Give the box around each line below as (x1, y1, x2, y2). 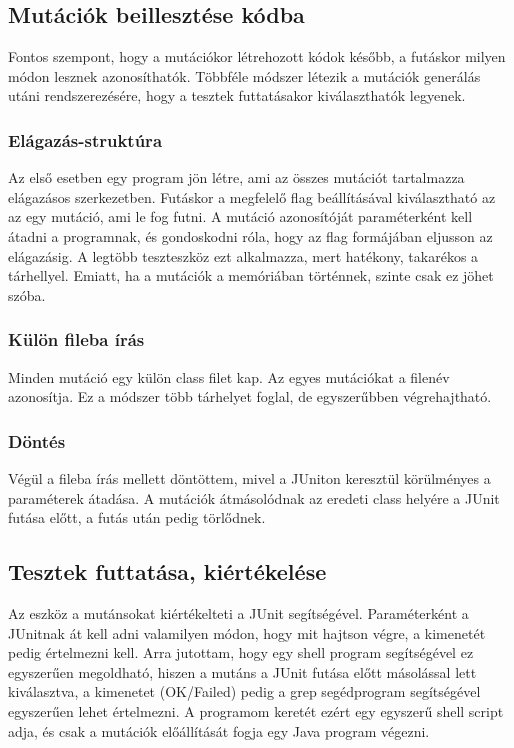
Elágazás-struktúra (8, 127, 163, 152)
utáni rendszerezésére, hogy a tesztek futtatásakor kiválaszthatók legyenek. (8, 85, 466, 106)
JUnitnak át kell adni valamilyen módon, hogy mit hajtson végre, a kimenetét (8, 622, 486, 643)
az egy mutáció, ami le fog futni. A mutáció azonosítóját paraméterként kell (8, 206, 473, 227)
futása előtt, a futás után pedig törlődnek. (8, 507, 266, 528)
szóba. (8, 284, 46, 305)
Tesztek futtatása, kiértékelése (8, 556, 327, 587)
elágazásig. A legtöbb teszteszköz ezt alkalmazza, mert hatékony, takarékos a (8, 245, 479, 266)
